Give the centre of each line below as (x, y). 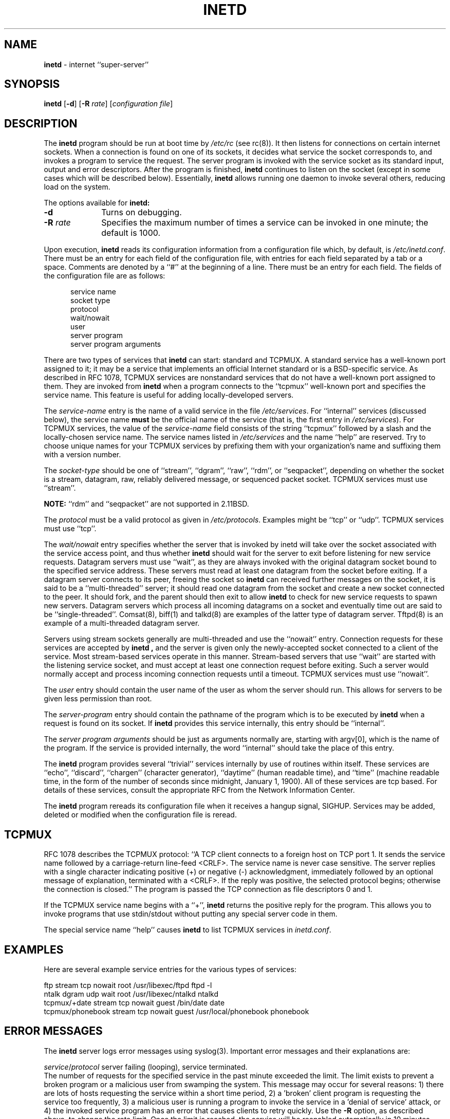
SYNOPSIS (32, 84)
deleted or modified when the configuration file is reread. (140, 815)
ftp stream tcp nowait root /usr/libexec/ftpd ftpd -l (128, 985)
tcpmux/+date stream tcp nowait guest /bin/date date (134, 1002)
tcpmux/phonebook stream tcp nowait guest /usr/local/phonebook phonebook (176, 1011)
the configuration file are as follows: (105, 276)
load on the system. (77, 187)
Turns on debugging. (142, 212)
